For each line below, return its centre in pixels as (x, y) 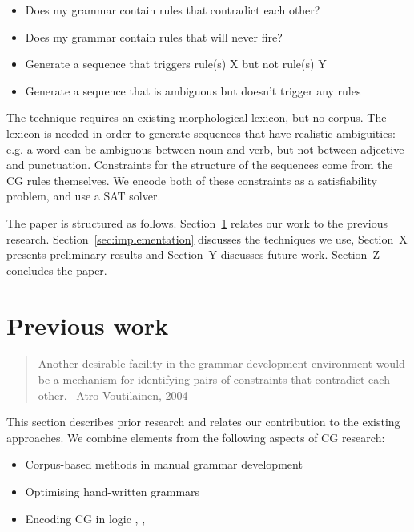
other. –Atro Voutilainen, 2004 (113, 395)
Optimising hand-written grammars (113, 491)
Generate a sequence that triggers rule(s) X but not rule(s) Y (176, 64)
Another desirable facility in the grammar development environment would (221, 363)
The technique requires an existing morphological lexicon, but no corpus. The (197, 117)
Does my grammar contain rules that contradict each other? (173, 10)
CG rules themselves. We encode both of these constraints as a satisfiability (192, 180)
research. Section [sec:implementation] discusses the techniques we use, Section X (207, 238)
